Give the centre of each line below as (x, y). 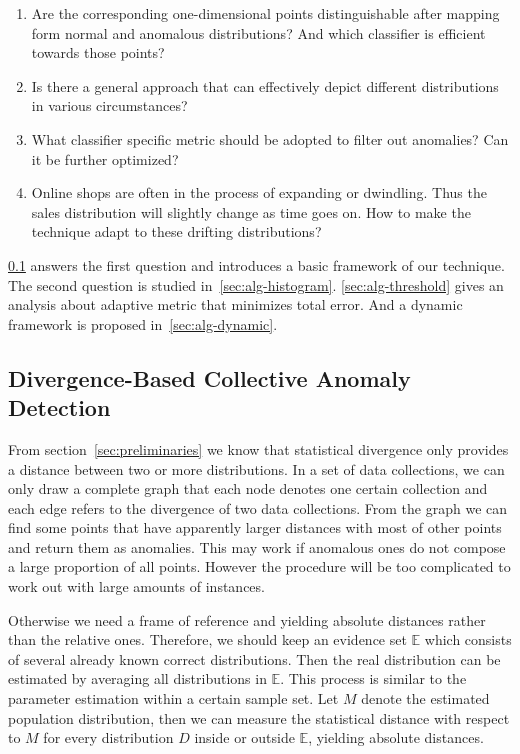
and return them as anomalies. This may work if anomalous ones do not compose (257, 546)
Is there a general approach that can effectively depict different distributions (265, 85)
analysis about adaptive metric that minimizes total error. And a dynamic (235, 304)
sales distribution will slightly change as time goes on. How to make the (251, 211)
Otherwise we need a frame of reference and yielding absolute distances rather (247, 619)
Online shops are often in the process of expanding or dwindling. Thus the (259, 192)
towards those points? (98, 52)
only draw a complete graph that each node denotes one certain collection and (248, 488)
